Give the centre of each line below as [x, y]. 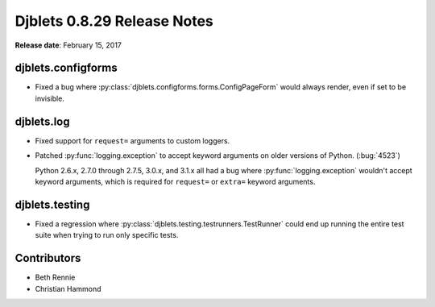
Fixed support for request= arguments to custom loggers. [133, 140]
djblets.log [42, 121]
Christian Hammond [68, 288]
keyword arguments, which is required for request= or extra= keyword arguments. [175, 181]
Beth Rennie [55, 277]
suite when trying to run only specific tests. [107, 235]
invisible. [50, 98]
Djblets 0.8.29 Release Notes [114, 21]
